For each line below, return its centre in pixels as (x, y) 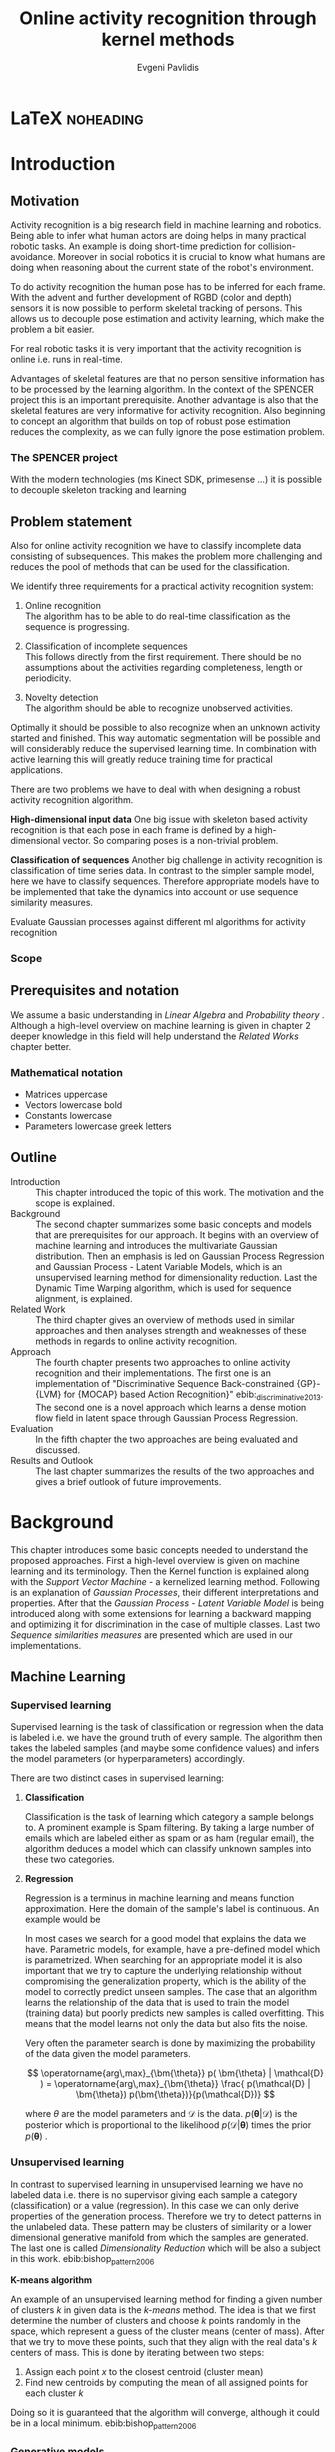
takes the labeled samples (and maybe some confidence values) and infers (165, 1748)
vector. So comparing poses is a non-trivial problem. (170, 841)
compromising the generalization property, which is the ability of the (165, 1981)
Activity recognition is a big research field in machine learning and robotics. (166, 224)
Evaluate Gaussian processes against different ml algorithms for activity (158, 922)
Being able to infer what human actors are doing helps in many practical (158, 235)
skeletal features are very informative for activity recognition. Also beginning (168, 410)
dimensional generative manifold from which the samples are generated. (159, 2237)
